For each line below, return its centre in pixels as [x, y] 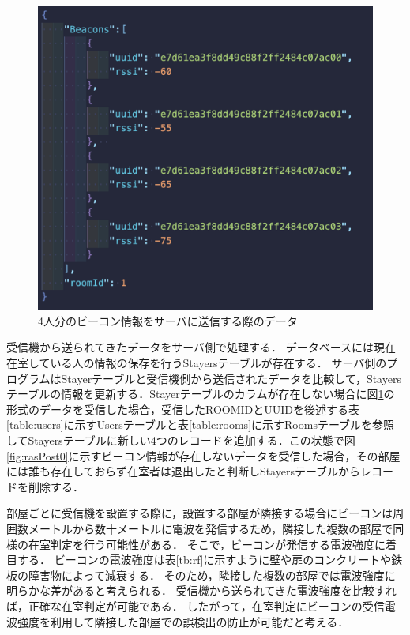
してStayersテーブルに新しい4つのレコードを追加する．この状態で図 [181, 440]
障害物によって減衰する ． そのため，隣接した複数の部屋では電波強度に [212, 575]
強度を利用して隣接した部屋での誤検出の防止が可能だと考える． [183, 621]
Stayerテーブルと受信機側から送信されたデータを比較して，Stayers [231, 378]
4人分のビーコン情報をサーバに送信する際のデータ [168, 320]
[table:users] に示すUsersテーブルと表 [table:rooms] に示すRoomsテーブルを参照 [201, 425]
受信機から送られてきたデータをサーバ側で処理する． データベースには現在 [201, 347]
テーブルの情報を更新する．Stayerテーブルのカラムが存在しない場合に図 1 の [201, 394]
